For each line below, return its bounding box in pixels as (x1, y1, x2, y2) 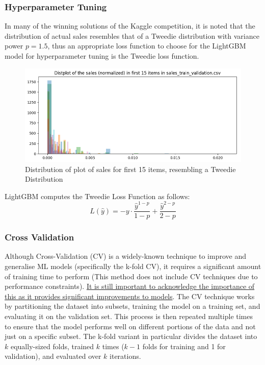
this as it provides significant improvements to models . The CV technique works (5, 290, 255, 301)
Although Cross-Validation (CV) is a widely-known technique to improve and (5, 251, 246, 261)
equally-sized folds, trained (10, 340, 94, 351)
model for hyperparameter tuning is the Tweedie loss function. (5, 51, 199, 61)
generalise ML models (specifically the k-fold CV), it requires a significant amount (5, 260, 261, 271)
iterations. (110, 351, 141, 361)
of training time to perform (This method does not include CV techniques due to (5, 271, 258, 281)
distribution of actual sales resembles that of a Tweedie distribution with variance (5, 30, 259, 41)
